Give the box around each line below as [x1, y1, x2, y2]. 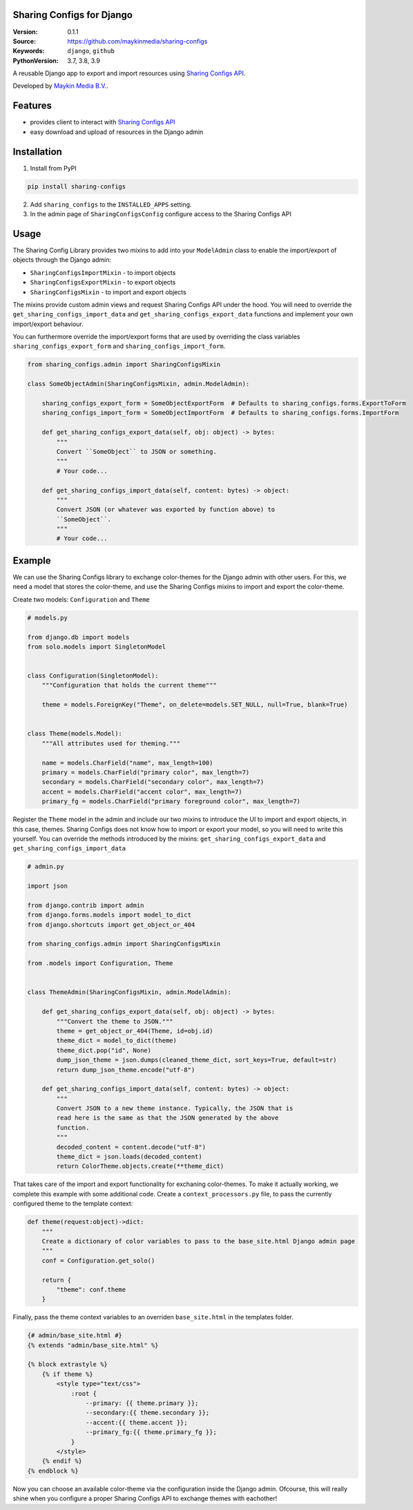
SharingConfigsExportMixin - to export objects [30, 278, 176, 287]
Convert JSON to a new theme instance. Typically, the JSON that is [56, 1105, 294, 1112]
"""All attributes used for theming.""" [41, 739, 181, 747]
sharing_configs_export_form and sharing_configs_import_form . [12, 342, 226, 350]
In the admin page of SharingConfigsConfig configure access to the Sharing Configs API [30, 210, 291, 218]
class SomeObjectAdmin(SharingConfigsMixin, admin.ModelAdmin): [27, 380, 250, 388]
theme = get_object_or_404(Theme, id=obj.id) [56, 1026, 213, 1035]
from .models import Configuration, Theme [27, 959, 173, 967]
